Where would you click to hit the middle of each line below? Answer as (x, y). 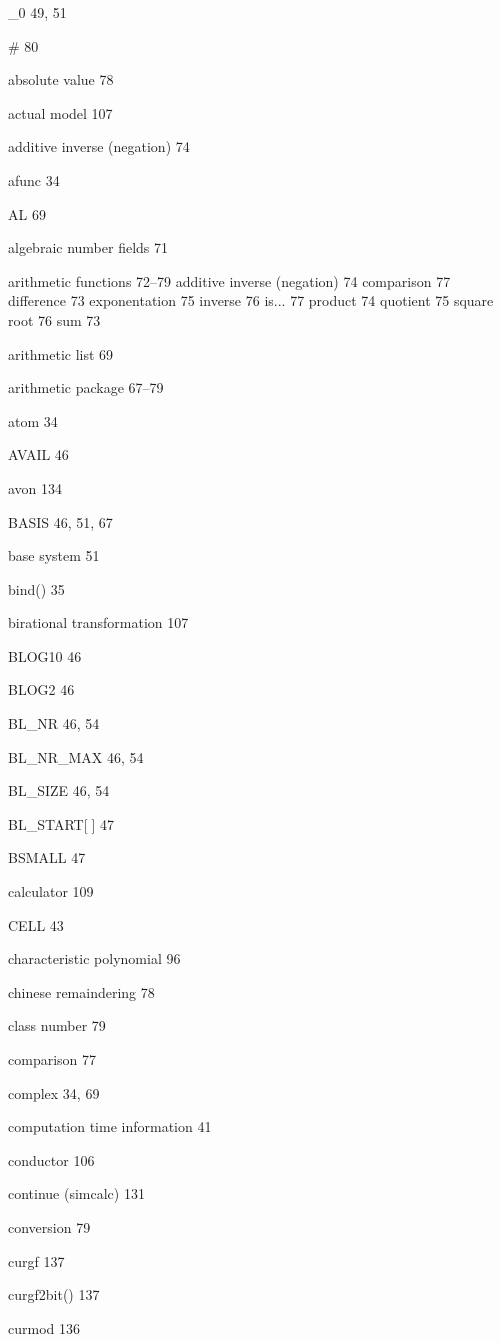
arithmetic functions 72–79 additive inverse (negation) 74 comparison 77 (229, 280)
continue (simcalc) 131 (76, 1193)
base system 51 (54, 555)
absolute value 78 (61, 79)
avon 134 (35, 487)
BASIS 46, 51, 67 (60, 521)
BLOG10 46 (45, 655)
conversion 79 (49, 1226)
